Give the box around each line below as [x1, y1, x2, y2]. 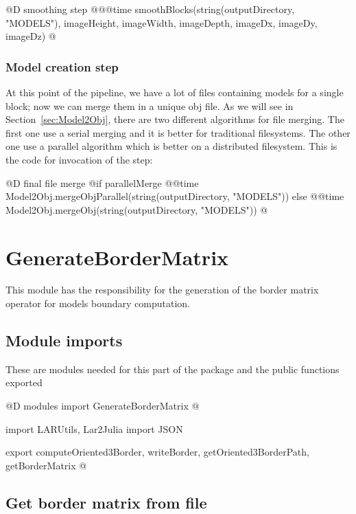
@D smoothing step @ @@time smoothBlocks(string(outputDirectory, [5, 2, 295, 16]
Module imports [5, 330, 123, 351]
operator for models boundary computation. [5, 296, 191, 311]
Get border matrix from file [5, 491, 207, 513]
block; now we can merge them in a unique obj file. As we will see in [5, 98, 294, 113]
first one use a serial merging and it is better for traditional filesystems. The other [5, 125, 351, 139]
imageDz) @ [5, 29, 56, 43]
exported [5, 375, 43, 390]
